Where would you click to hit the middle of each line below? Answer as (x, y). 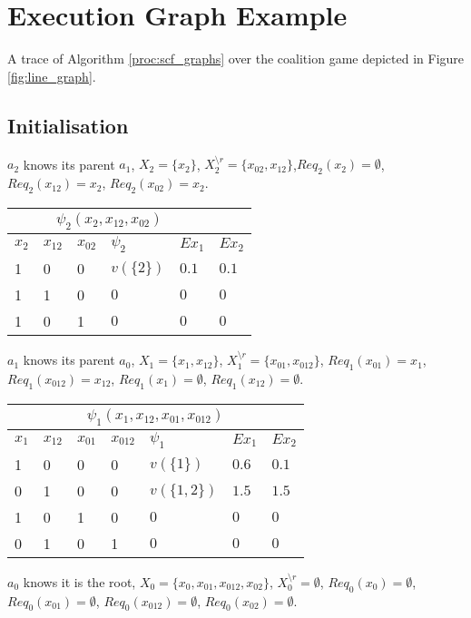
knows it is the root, (79, 581)
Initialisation (68, 125)
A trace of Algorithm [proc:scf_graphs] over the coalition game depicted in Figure (236, 59)
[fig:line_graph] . (52, 76)
